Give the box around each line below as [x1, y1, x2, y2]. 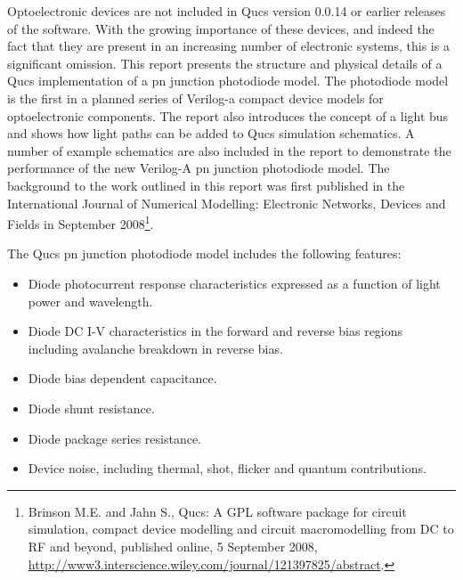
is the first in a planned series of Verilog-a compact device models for [7, 88, 384, 107]
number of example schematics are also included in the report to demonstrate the [7, 141, 451, 159]
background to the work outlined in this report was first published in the [7, 176, 405, 194]
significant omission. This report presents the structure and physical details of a [7, 53, 443, 72]
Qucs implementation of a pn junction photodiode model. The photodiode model [7, 71, 449, 90]
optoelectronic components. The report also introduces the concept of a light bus [7, 106, 449, 125]
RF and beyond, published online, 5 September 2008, [28, 536, 318, 555]
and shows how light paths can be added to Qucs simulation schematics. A [7, 124, 415, 143]
